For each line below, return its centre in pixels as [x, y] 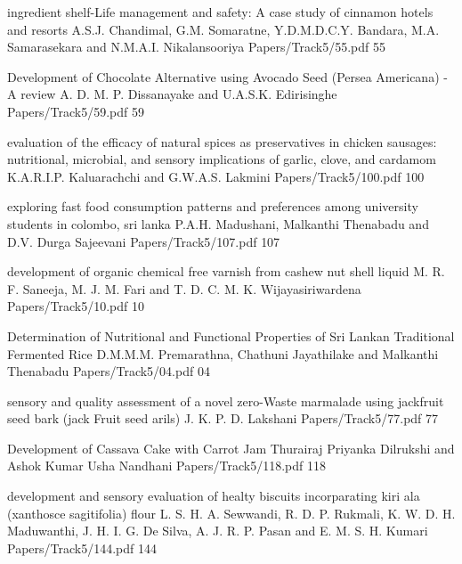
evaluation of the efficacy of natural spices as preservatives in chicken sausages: [222, 141]
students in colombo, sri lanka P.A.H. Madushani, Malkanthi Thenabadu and [218, 223]
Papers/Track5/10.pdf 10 [76, 306]
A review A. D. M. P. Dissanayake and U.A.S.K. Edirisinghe [172, 94]
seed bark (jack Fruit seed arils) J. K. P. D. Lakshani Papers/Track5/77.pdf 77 [223, 418]
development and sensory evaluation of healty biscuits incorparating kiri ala [214, 496]
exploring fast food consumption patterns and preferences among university [213, 206]
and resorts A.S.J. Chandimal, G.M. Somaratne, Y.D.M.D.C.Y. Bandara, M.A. [223, 29]
